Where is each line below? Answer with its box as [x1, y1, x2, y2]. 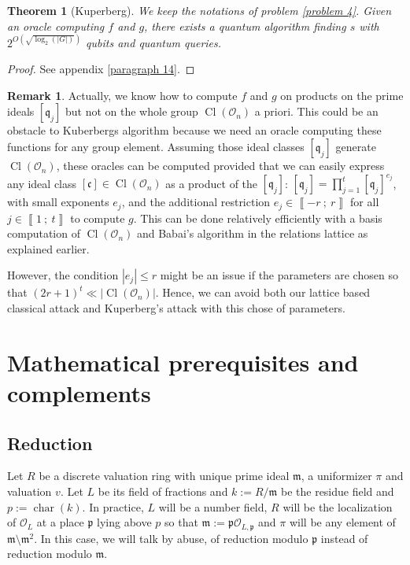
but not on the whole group [65, 103, 198, 120]
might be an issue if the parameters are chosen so [160, 267, 398, 283]
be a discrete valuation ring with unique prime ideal [39, 467, 290, 484]
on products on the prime [280, 87, 404, 103]
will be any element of [289, 514, 396, 530]
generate [335, 138, 376, 155]
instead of [320, 530, 368, 546]
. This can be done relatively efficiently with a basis [133, 209, 382, 226]
